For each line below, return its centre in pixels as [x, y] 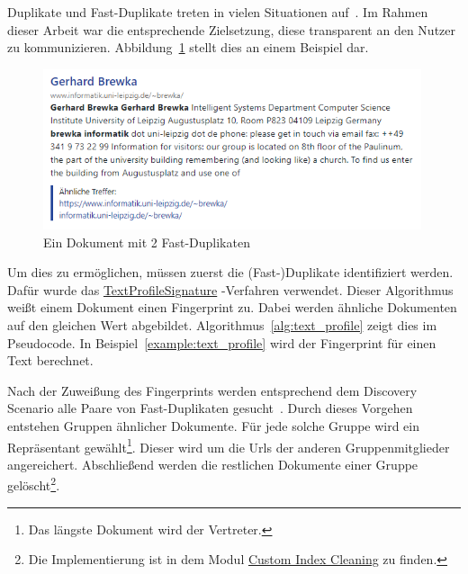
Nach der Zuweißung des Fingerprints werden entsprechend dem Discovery [212, 390]
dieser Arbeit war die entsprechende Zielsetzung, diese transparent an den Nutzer [232, 29]
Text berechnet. [50, 360]
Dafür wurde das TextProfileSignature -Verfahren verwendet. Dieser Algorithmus [230, 289]
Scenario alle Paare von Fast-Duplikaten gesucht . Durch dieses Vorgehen [210, 408]
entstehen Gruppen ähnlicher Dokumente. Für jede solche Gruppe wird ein [214, 426]
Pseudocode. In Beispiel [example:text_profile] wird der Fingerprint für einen [222, 342]
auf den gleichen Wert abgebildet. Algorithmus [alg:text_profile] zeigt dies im [222, 325]
